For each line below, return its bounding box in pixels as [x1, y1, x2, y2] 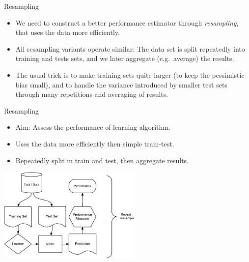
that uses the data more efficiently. [15, 27, 120, 37]
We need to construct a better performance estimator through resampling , [15, 17, 239, 28]
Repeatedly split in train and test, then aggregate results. [15, 155, 189, 165]
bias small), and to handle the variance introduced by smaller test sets [15, 79, 227, 89]
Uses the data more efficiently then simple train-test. [15, 138, 174, 148]
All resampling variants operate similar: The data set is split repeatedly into [15, 43, 245, 54]
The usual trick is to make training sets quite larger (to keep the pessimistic [15, 69, 245, 80]
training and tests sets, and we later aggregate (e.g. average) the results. [15, 53, 234, 63]
